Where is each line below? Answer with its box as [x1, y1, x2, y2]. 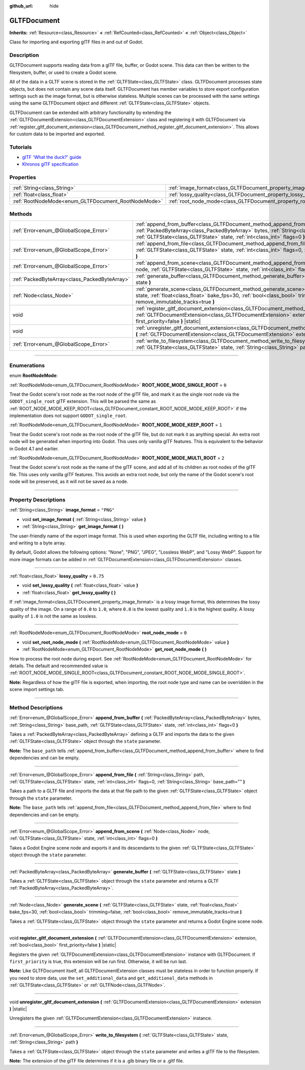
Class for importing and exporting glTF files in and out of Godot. [9, 39, 143, 45]
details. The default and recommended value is [9, 663, 108, 669]
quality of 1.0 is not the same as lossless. [9, 613, 98, 619]
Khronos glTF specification [22, 161, 79, 168]
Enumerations [9, 362, 45, 369]
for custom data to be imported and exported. [9, 130, 105, 137]
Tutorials [9, 143, 33, 150]
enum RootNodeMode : [9, 372, 58, 379]
